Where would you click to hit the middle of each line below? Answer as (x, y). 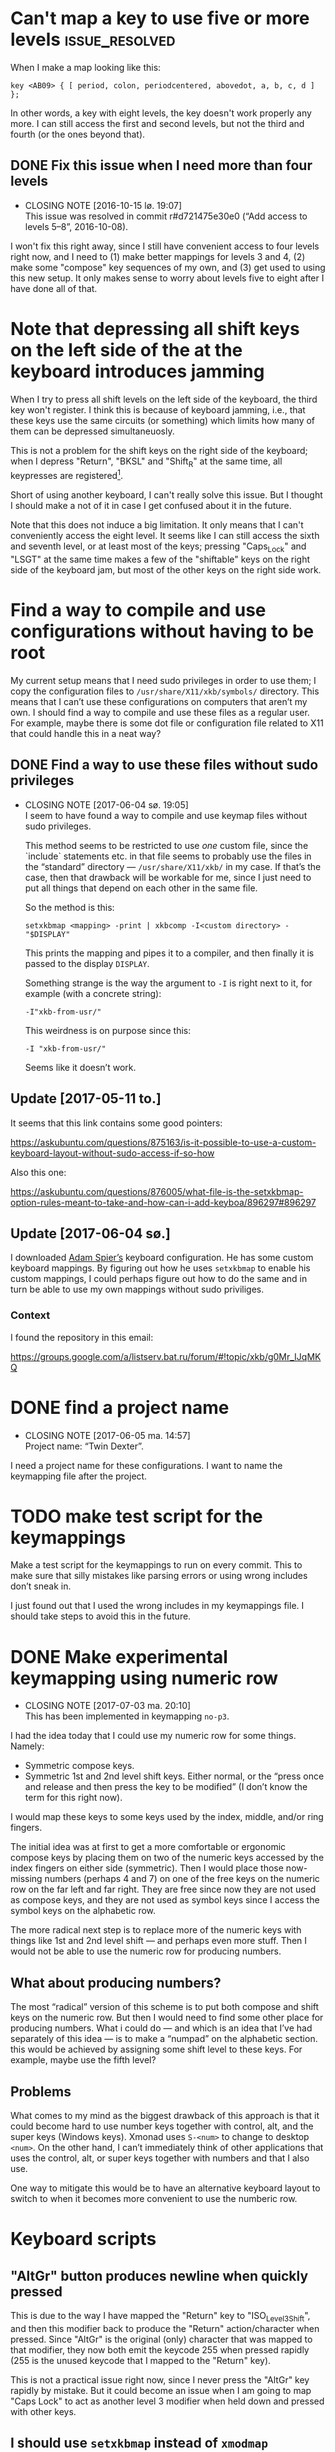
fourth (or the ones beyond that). (78, 134)
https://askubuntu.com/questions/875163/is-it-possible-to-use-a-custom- (163, 1142)
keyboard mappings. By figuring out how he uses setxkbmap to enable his (160, 1268)
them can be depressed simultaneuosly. (92, 431)
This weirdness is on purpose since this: (108, 1030)
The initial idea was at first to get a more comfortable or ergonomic (148, 1847)
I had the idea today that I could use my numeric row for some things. (153, 1736)
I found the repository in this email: (82, 1337)
